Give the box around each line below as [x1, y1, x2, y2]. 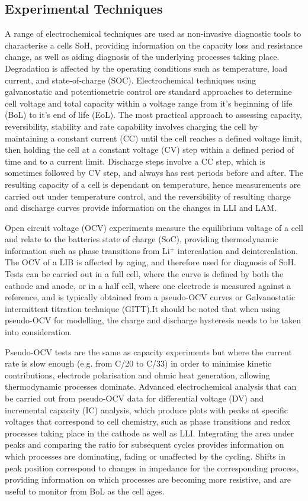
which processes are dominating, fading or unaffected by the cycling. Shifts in [5, 449, 286, 462]
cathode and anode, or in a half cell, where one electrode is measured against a [5, 279, 291, 291]
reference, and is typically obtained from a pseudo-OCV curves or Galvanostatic [5, 291, 296, 303]
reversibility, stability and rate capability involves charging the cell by [5, 120, 258, 132]
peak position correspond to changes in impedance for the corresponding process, [5, 461, 299, 474]
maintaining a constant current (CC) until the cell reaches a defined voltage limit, [5, 131, 302, 144]
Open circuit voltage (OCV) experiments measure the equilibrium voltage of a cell [5, 221, 303, 233]
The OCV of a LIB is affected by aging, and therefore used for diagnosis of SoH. [5, 256, 296, 268]
